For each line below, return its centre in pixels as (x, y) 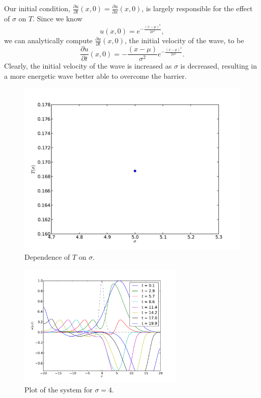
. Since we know (57, 19)
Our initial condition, (37, 8)
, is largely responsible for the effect (197, 8)
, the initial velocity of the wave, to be (184, 40)
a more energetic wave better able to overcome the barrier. (95, 76)
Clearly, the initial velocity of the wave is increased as (88, 66)
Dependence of (47, 257)
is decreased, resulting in (219, 66)
